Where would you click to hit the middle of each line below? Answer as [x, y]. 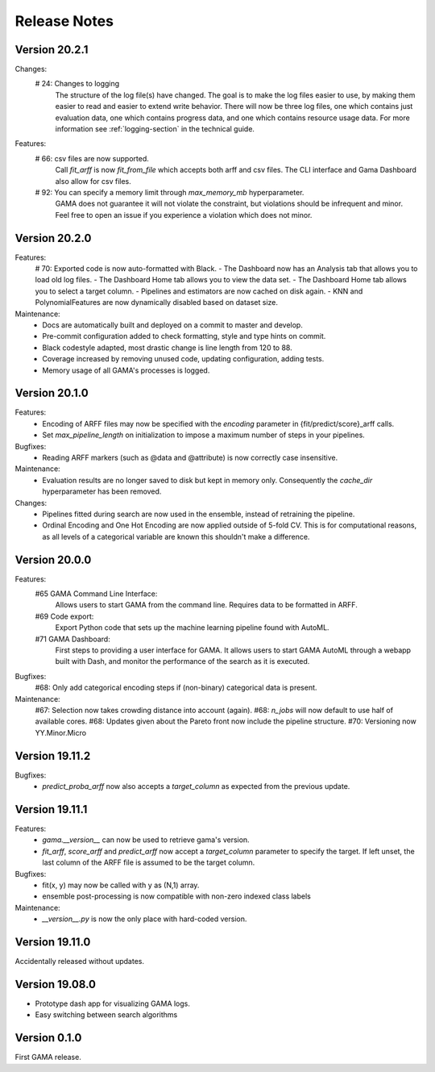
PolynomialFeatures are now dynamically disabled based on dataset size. [156, 302]
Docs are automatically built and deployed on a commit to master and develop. [173, 325]
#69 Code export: [64, 616]
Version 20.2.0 [53, 238]
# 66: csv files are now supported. [92, 158]
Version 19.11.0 [53, 942]
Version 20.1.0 [52, 393]
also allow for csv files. [93, 181]
